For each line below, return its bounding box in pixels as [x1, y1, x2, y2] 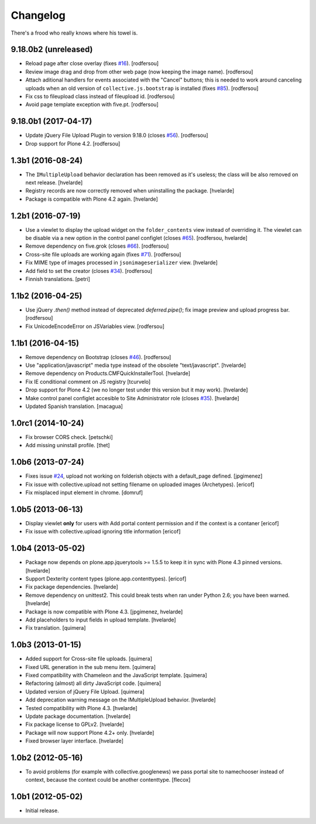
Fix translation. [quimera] [25, 624, 86, 631]
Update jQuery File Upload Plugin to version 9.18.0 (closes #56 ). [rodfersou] [25, 132, 208, 139]
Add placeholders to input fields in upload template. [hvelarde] [25, 616, 176, 623]
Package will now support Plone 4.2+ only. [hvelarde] [25, 729, 154, 736]
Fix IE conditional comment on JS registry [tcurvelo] [25, 378, 151, 385]
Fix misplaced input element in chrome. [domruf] [25, 489, 143, 496]
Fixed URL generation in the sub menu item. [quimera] [25, 663, 156, 670]
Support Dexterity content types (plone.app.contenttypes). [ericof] [25, 575, 187, 582]
